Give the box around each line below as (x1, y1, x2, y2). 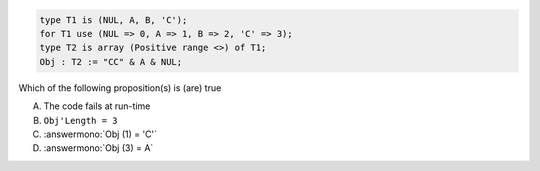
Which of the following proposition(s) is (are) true (18, 81, 222, 94)
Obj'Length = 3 (43, 115, 119, 126)
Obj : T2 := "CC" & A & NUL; (39, 56, 183, 67)
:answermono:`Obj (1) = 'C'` (43, 128, 158, 140)
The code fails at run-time (43, 100, 151, 112)
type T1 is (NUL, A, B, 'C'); (39, 14, 188, 25)
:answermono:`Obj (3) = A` (43, 142, 154, 154)
